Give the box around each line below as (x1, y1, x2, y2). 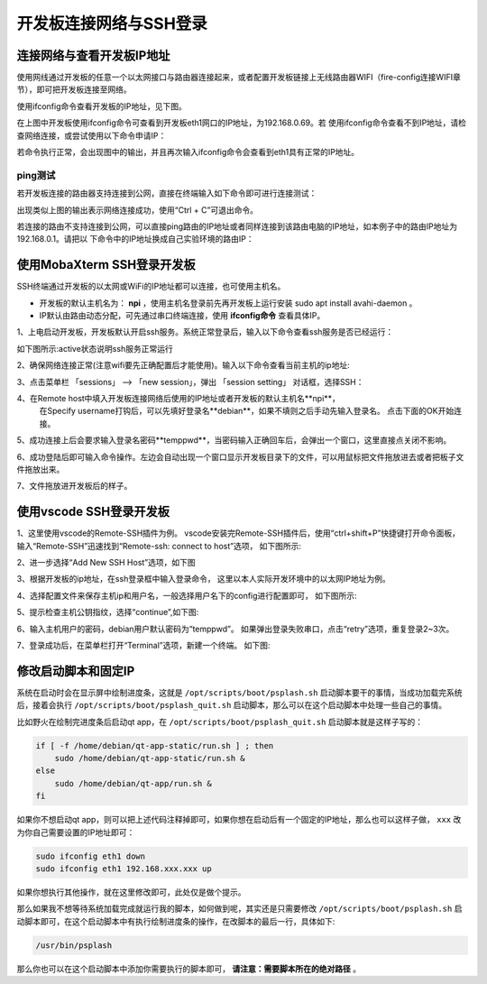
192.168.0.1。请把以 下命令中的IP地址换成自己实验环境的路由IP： (16, 234, 254, 244)
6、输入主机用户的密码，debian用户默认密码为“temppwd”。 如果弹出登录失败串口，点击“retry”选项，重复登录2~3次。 (16, 623, 455, 634)
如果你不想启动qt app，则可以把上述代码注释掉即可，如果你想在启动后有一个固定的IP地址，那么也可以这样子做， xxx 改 (16, 814, 462, 825)
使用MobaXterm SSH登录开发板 (16, 257, 196, 272)
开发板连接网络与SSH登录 (16, 14, 207, 33)
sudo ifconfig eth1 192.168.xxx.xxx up (35, 863, 212, 874)
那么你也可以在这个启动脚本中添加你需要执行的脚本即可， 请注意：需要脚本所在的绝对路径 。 (16, 963, 361, 974)
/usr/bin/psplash (35, 940, 113, 951)
